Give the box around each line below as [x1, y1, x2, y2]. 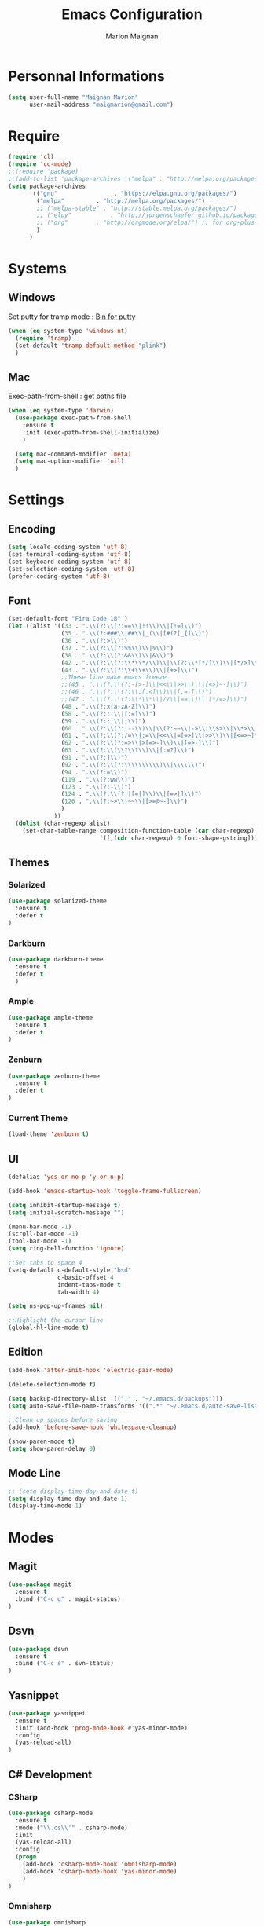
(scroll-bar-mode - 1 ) [8, 1230, 79, 1238]
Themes [8, 855, 49, 869]
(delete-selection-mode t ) [8, 1380, 97, 1388]
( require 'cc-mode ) [8, 160, 72, 168]
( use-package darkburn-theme [8, 955, 104, 963]
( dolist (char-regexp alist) [15, 819, 111, 827]
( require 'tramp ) [15, 334, 72, 342]
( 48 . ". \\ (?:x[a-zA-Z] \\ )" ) [60, 702, 156, 710]
